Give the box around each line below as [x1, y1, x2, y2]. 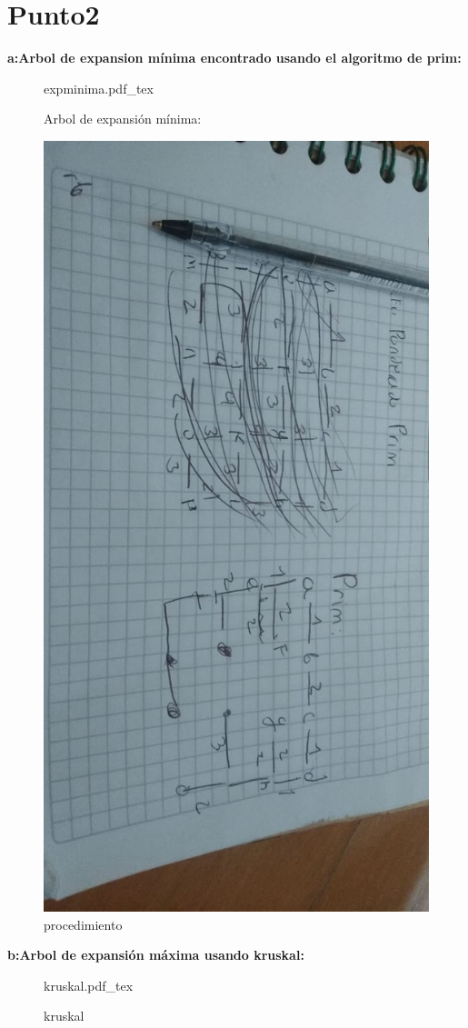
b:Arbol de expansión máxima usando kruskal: [7, 945, 304, 964]
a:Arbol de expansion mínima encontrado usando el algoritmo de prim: [7, 48, 462, 67]
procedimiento [44, 914, 123, 933]
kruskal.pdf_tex [44, 975, 134, 994]
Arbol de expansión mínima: [44, 109, 202, 128]
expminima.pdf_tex [44, 78, 154, 97]
